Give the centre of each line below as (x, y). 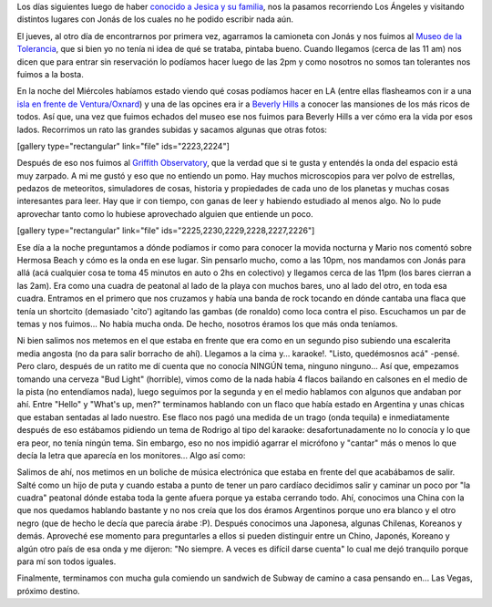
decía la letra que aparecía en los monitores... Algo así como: (131, 455)
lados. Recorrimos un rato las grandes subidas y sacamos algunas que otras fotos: (172, 129)
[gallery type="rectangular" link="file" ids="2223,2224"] (123, 146)
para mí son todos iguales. (67, 561)
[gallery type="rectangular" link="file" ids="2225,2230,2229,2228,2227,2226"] (166, 231)
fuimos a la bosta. (50, 74)
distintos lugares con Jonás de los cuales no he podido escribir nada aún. (155, 19)
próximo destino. (49, 591)
